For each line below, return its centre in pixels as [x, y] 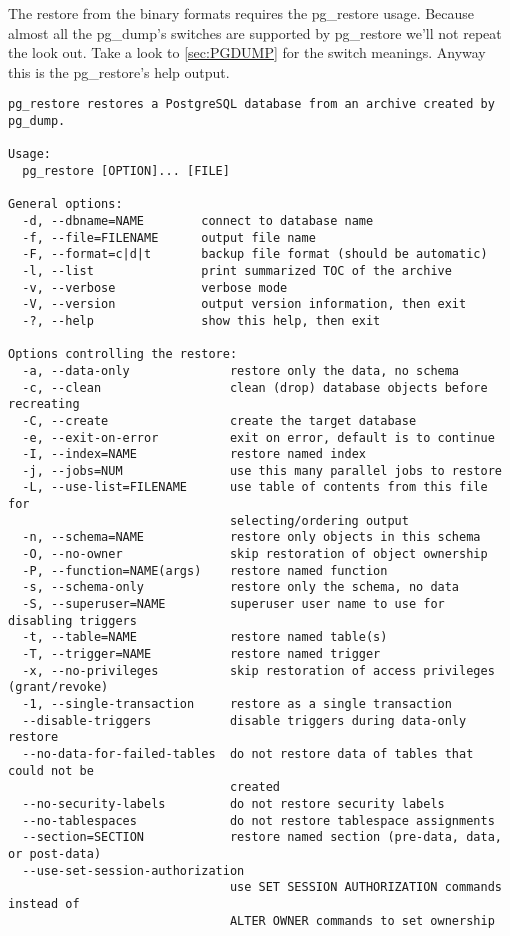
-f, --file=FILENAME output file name [169, 237]
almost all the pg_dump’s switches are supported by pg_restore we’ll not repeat [255, 32]
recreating [44, 404]
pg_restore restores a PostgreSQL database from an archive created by [251, 104]
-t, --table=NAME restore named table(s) [205, 637]
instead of [44, 903]
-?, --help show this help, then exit [201, 320]
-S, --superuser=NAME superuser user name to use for [233, 604]
